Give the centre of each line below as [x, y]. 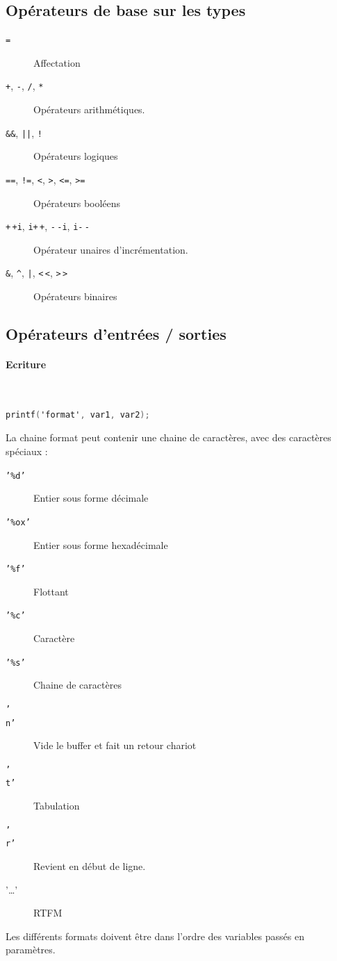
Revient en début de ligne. [90, 866]
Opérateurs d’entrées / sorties [116, 334]
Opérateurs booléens [77, 203]
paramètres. [31, 950]
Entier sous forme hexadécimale [101, 544]
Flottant [51, 591]
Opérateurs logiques [76, 156]
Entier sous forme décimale [91, 498]
